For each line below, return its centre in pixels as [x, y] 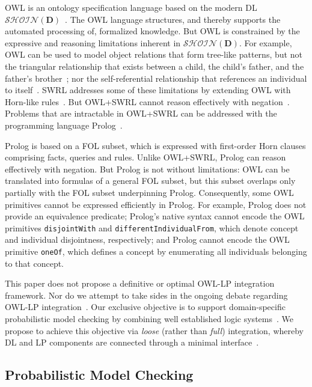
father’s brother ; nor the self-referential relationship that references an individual [156, 78]
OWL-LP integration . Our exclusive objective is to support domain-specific [145, 307]
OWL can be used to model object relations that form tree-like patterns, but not [154, 54]
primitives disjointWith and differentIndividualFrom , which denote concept [152, 227]
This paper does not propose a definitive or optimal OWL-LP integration [140, 283]
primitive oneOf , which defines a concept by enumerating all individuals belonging [156, 251]
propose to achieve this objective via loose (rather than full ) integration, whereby [154, 330]
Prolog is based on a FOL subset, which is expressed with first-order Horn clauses [155, 145]
